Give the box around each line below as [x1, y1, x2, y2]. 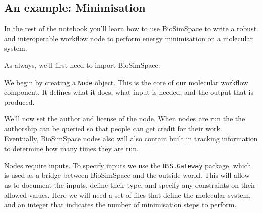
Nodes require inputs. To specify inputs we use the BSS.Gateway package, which [4, 160, 251, 170]
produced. [4, 96, 35, 107]
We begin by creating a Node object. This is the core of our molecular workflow [4, 77, 248, 87]
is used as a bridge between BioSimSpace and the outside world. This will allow [4, 170, 250, 180]
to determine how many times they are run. [4, 143, 139, 154]
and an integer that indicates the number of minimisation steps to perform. [4, 199, 237, 210]
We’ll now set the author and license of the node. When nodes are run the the [4, 113, 245, 124]
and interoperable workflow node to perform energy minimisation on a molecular [4, 33, 253, 43]
